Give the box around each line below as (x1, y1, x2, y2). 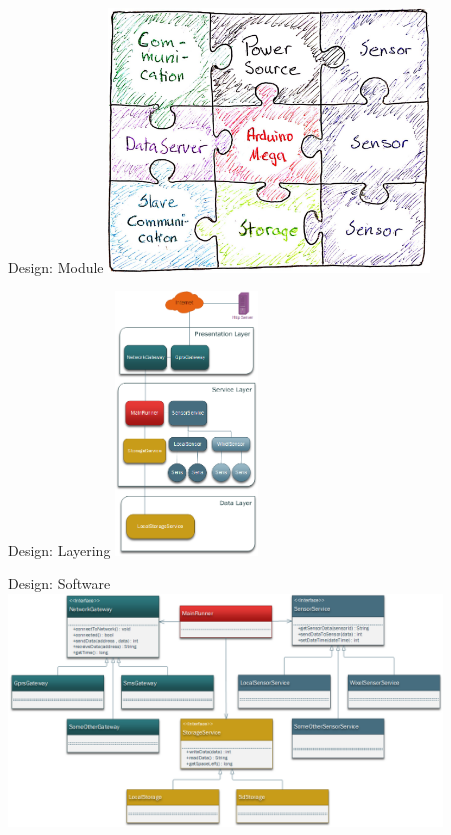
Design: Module (8, 256, 104, 277)
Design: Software (8, 573, 111, 594)
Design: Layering (8, 539, 111, 560)
